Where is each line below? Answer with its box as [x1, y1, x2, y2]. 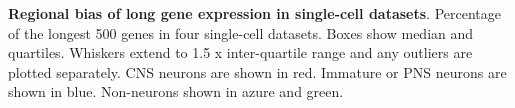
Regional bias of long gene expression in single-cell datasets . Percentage [8, 3, 501, 23]
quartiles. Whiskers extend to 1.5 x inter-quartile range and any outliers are [8, 42, 473, 63]
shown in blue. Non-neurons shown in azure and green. [8, 81, 344, 102]
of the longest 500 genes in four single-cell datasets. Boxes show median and [8, 22, 474, 43]
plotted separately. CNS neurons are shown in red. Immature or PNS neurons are [8, 61, 507, 82]
